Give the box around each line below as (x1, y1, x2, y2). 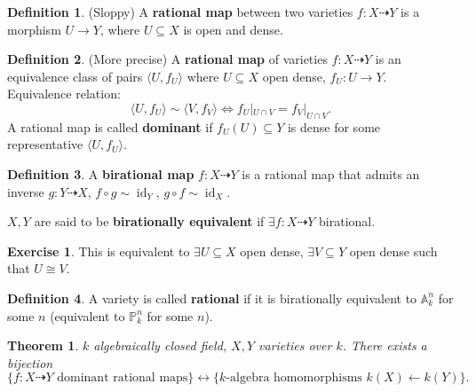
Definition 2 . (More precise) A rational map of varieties (7, 50, 328, 68)
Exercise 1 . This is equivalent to (7, 241, 190, 260)
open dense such (349, 241, 438, 260)
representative (7, 135, 83, 153)
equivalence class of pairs (7, 67, 143, 85)
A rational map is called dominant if (7, 117, 213, 136)
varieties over (258, 336, 332, 355)
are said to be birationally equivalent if (34, 212, 265, 231)
